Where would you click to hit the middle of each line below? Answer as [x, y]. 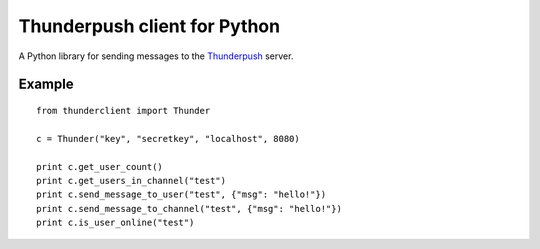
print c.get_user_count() [100, 166]
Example [46, 84]
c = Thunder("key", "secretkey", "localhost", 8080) [168, 138]
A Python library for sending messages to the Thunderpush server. [156, 56]
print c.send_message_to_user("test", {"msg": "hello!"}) [181, 194]
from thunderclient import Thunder [123, 110]
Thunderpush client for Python [149, 26]
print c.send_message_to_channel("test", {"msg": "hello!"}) [189, 208]
